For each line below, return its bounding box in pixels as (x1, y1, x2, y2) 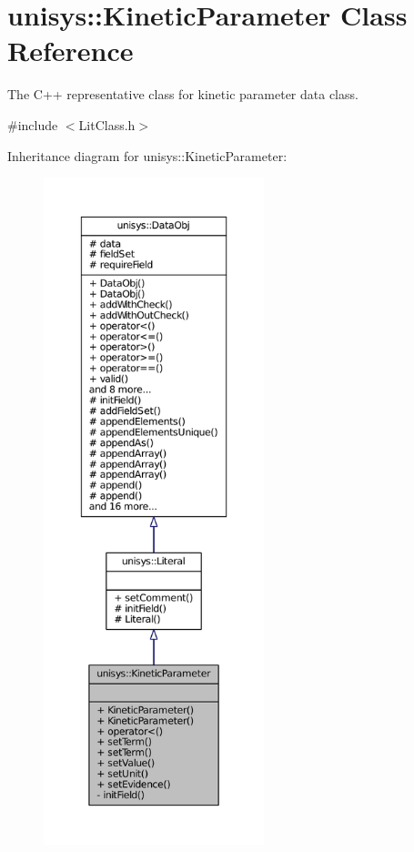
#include (7, 115, 58, 134)
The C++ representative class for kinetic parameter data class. (7, 85, 358, 104)
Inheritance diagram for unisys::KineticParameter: (7, 146, 288, 165)
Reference (7, 32, 134, 69)
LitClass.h (78, 115, 136, 134)
